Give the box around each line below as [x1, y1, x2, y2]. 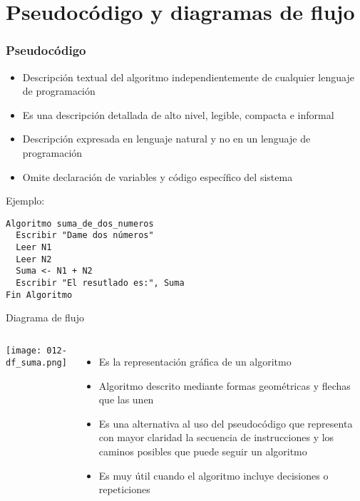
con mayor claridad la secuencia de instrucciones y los [98, 430, 334, 445]
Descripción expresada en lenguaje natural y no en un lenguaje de [22, 131, 311, 146]
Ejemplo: [6, 193, 45, 208]
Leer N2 [16, 254, 52, 264]
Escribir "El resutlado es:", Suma [16, 278, 185, 289]
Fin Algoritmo [6, 289, 73, 300]
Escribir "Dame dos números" [16, 230, 154, 241]
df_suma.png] [6, 357, 67, 368]
